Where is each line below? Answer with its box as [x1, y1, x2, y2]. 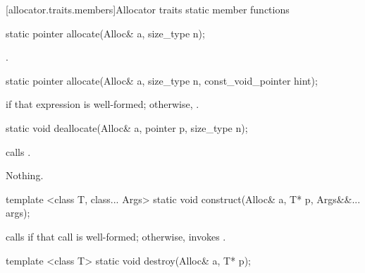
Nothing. [6, 168, 44, 183]
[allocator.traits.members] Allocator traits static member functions [6, 2, 290, 16]
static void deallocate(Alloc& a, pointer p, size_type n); [6, 120, 248, 135]
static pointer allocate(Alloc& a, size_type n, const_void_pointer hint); [6, 73, 318, 87]
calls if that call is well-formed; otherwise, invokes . [6, 229, 226, 243]
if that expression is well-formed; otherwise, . [6, 97, 199, 111]
